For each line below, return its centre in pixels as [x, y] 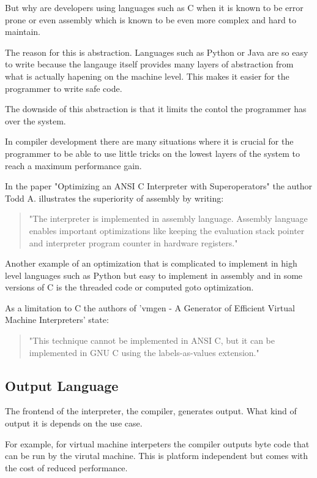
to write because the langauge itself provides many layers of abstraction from [149, 64]
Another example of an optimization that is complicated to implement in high [151, 263]
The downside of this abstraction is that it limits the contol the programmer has [156, 109]
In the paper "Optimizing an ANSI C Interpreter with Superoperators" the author [159, 186]
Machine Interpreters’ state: [57, 320]
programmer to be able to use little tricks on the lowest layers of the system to [153, 153]
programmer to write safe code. [64, 88]
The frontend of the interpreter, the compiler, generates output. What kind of [151, 411]
